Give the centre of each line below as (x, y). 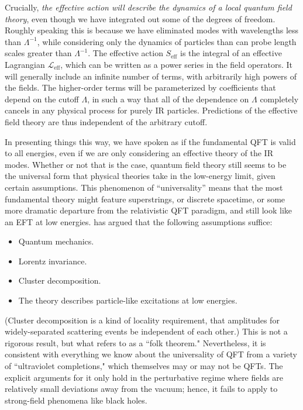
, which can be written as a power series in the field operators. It (177, 64)
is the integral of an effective (231, 53)
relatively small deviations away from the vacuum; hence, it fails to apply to (141, 389)
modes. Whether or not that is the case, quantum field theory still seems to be (146, 164)
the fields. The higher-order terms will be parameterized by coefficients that (140, 87)
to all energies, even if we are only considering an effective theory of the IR (139, 153)
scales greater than (38, 53)
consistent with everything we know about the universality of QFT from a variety (151, 354)
